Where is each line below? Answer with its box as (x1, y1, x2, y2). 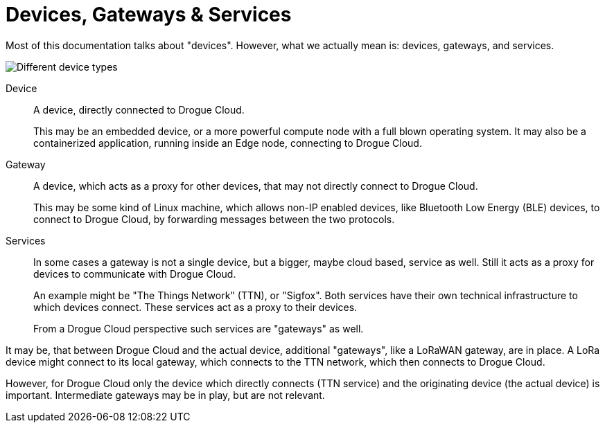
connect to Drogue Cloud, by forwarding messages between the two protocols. (33, 213, 395, 225)
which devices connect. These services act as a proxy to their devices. (33, 301, 358, 313)
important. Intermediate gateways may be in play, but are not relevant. (6, 389, 325, 401)
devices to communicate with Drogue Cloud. (33, 267, 236, 280)
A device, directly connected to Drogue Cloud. (33, 103, 245, 116)
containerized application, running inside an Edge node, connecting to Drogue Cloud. (33, 136, 422, 149)
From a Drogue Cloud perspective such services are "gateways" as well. (33, 322, 364, 335)
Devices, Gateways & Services (6, 3, 292, 26)
